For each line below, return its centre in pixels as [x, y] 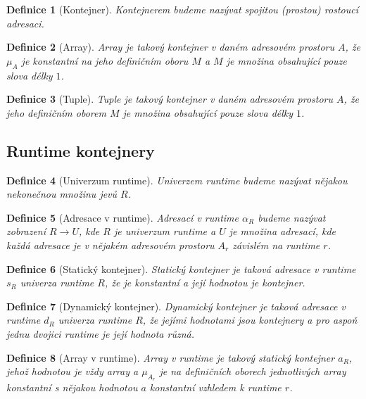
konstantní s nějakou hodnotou [72, 387]
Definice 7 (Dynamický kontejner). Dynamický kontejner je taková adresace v [176, 306]
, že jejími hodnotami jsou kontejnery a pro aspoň [250, 320]
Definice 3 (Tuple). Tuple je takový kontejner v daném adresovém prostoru [170, 99]
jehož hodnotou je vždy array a [72, 371]
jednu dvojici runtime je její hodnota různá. [100, 333]
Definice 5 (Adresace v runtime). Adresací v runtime [122, 217]
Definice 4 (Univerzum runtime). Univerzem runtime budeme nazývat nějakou [177, 180]
